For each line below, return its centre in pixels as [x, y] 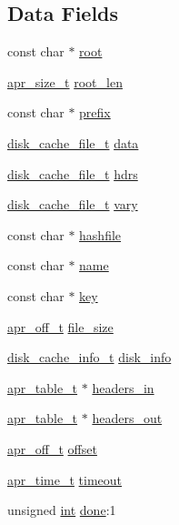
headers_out [127, 418]
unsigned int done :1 [62, 510]
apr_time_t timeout [65, 479]
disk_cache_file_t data [73, 142]
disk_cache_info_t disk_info [89, 357]
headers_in [123, 387]
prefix [95, 112]
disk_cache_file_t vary [73, 204]
